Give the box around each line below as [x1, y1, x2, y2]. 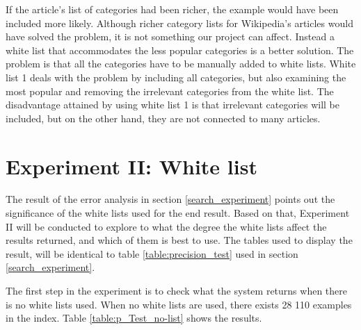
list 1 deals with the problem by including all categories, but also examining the [6, 69, 346, 84]
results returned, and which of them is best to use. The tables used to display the [6, 233, 353, 247]
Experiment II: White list [6, 151, 257, 180]
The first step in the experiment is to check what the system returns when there [6, 283, 347, 298]
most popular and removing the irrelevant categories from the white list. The [6, 83, 334, 98]
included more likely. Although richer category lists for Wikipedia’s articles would [6, 15, 353, 30]
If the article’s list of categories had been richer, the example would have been [6, 2, 339, 16]
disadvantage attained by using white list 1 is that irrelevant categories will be [6, 97, 339, 112]
